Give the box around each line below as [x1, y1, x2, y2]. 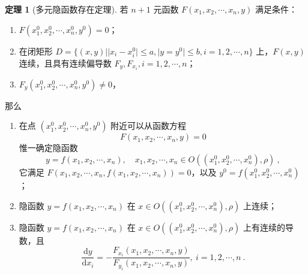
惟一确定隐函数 [19, 141, 78, 154]
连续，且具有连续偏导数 [19, 56, 112, 69]
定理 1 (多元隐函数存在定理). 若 [5, 3, 128, 15]
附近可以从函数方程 [110, 119, 187, 132]
